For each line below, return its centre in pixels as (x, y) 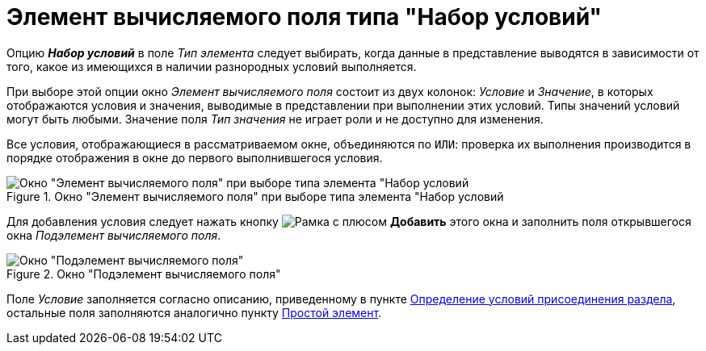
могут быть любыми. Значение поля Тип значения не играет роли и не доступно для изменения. (275, 119)
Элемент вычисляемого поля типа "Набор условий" (304, 17)
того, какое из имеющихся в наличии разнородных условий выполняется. (212, 66)
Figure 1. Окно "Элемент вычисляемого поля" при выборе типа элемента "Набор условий (255, 196)
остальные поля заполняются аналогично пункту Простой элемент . (194, 312)
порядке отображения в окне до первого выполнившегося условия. (195, 157)
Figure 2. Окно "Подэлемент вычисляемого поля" (144, 274)
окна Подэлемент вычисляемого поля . (114, 235)
